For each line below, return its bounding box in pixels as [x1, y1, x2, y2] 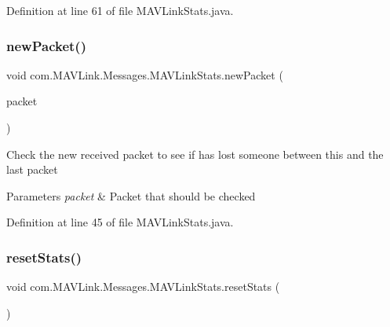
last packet [6, 161, 58, 178]
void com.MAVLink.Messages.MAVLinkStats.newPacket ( [6, 66, 283, 83]
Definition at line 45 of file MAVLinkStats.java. [6, 214, 234, 230]
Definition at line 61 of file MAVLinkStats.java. [6, 2, 234, 18]
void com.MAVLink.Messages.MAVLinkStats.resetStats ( [6, 278, 280, 295]
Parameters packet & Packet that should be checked [6, 187, 256, 204]
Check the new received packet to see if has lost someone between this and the [6, 145, 384, 162]
